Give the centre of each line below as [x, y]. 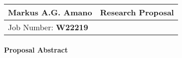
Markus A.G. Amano [50, 12]
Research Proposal [137, 12]
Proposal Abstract [36, 49]
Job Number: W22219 [48, 27]
